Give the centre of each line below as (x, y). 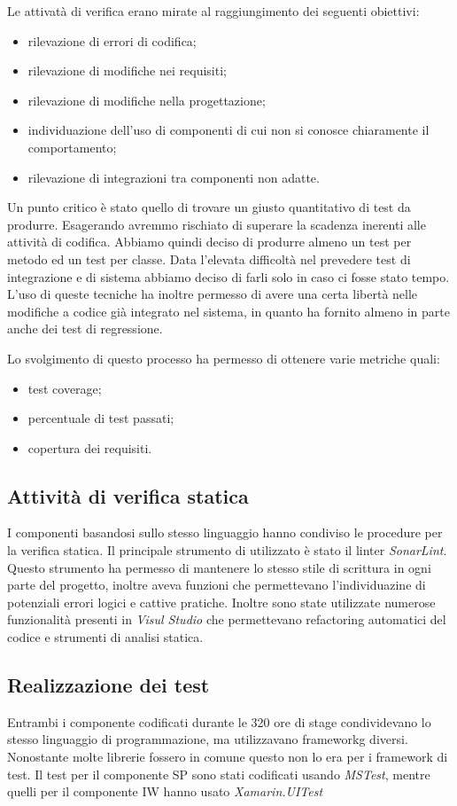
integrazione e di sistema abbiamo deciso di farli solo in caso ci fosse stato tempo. (228, 276)
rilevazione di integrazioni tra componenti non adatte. (174, 177)
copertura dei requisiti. (90, 447)
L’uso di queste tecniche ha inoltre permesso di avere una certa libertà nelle (213, 294)
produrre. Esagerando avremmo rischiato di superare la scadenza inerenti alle (217, 224)
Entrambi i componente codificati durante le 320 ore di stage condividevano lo (219, 721)
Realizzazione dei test (108, 685)
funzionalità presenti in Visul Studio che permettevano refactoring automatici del (227, 619)
